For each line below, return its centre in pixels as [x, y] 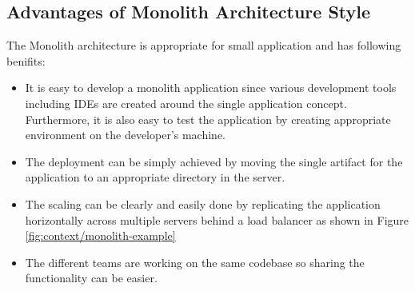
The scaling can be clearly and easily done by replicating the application [203, 203]
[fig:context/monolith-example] [100, 235]
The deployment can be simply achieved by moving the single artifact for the [214, 161]
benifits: [26, 60]
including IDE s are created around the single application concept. [186, 103]
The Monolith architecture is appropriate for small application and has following [204, 45]
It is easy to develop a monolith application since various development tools [211, 88]
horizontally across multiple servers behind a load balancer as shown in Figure [217, 219]
